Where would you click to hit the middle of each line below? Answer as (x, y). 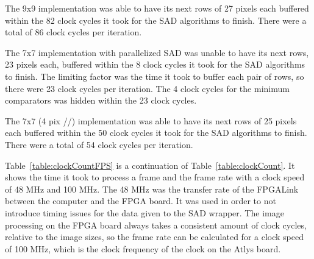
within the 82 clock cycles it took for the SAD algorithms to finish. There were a (156, 20)
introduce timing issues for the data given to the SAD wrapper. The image (145, 212)
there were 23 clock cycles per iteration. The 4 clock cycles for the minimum (147, 88)
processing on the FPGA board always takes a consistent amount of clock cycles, (156, 225)
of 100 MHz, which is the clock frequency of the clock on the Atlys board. (143, 248)
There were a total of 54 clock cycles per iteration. (99, 144)
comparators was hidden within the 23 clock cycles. (101, 100)
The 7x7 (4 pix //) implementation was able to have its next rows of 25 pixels (151, 120)
